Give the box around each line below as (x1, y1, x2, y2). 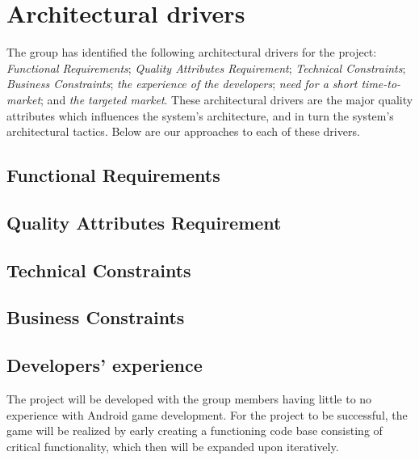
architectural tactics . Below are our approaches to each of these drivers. (6, 123, 360, 140)
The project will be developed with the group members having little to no (6, 390, 372, 407)
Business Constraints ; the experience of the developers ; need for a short (6, 75, 358, 92)
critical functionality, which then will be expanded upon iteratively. (6, 437, 339, 454)
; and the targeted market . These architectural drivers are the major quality (40, 91, 413, 108)
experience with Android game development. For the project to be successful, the (6, 406, 408, 423)
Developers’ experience (6, 352, 203, 378)
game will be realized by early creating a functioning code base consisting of (6, 422, 383, 439)
